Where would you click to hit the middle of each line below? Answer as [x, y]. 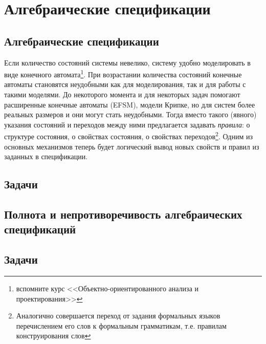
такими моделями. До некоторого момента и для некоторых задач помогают [122, 94]
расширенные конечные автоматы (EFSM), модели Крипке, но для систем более [130, 104]
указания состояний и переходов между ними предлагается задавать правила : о [127, 124]
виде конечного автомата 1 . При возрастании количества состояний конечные [123, 73]
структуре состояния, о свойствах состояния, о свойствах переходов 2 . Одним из [129, 136]
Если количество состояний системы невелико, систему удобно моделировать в [127, 62]
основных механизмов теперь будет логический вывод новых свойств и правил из [132, 146]
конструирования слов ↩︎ [53, 336]
